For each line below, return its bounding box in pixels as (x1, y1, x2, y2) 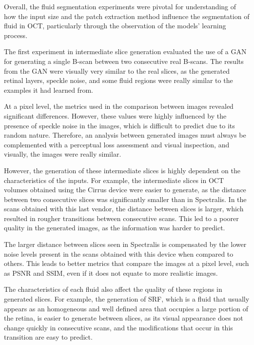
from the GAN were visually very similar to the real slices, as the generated (4, 65, 230, 76)
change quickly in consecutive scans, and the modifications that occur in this (4, 322, 233, 332)
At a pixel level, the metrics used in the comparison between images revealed (4, 101, 234, 111)
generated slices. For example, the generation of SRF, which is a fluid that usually (4, 294, 250, 304)
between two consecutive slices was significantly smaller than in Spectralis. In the (4, 194, 247, 204)
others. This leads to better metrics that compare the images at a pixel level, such (4, 258, 249, 268)
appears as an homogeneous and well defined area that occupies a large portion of (4, 303, 248, 313)
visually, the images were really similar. (4, 149, 121, 159)
